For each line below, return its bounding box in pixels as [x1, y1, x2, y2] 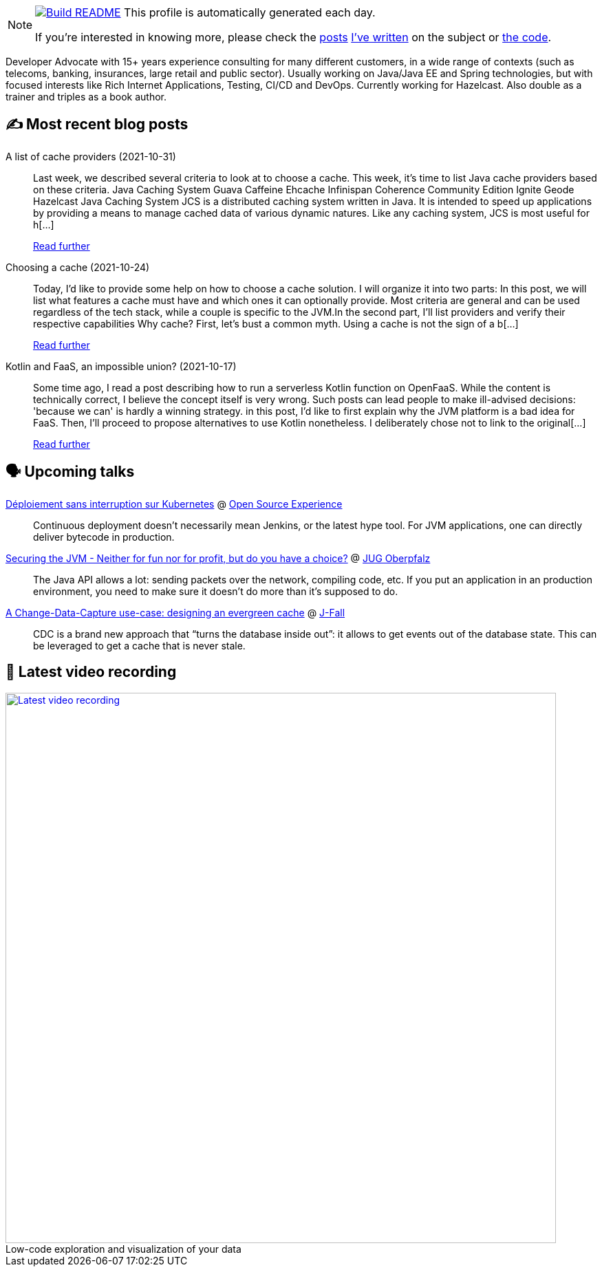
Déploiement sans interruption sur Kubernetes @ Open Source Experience [6, 497, 343, 510]
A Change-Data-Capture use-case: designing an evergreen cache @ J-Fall [6, 606, 345, 618]
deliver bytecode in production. [33, 530, 175, 543]
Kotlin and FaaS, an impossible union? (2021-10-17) [6, 360, 237, 372]
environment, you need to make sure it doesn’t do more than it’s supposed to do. [33, 585, 398, 597]
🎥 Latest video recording [6, 663, 177, 681]
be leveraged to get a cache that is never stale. [33, 639, 246, 651]
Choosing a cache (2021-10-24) [6, 261, 150, 273]
